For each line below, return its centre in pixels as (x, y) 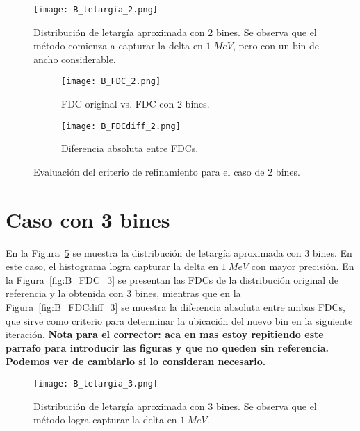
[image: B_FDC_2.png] (111, 82)
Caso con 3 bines (88, 219)
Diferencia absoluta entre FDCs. (130, 148)
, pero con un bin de (276, 45)
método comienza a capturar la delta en (118, 45)
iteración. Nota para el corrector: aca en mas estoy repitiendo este (165, 334)
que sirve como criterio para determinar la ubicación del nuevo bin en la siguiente (179, 320)
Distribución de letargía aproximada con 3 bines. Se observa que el (175, 406)
